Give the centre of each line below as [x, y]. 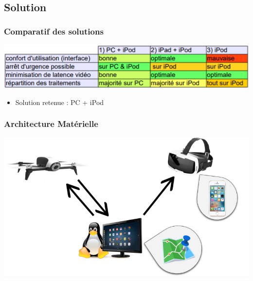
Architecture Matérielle [51, 124]
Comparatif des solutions [54, 31]
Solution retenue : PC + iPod [60, 102]
